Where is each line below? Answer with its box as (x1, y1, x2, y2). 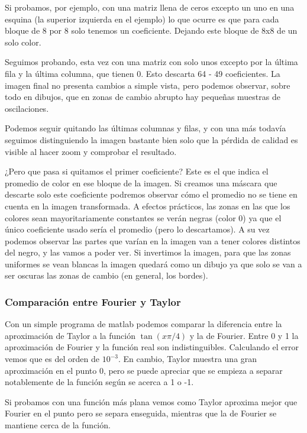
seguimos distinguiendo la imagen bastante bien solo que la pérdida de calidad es (5, 133, 298, 146)
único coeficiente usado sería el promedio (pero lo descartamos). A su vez (5, 223, 270, 235)
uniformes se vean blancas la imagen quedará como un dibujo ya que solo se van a (5, 257, 302, 270)
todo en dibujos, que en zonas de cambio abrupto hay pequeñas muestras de (5, 91, 280, 103)
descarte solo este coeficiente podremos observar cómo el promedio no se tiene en (5, 188, 298, 201)
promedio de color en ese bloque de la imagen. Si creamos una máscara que (5, 176, 277, 189)
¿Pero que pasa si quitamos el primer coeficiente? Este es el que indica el (5, 165, 269, 177)
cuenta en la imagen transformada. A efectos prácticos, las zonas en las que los (5, 199, 290, 212)
